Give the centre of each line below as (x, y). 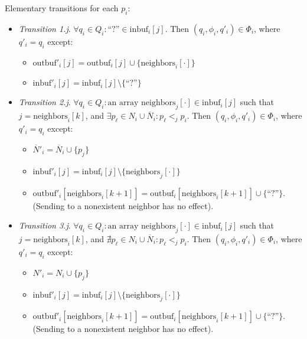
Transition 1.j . (45, 28)
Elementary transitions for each (62, 8)
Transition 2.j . (45, 102)
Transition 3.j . (45, 225)
